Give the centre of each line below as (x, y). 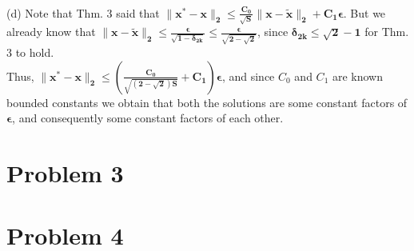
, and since (248, 76)
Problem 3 (65, 172)
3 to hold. (30, 52)
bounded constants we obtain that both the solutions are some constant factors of (207, 102)
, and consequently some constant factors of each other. (148, 118)
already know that (51, 32)
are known (358, 76)
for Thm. (387, 32)
